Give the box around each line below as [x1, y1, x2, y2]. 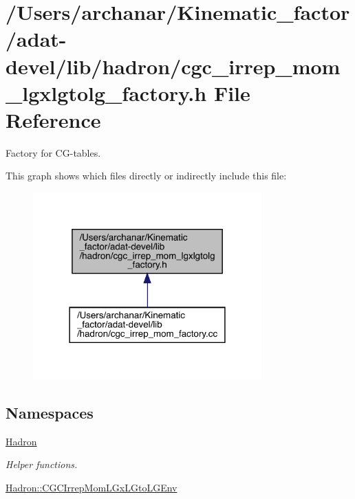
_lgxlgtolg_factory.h [6, 78, 207, 107]
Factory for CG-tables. [6, 145, 101, 159]
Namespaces [6, 401, 94, 423]
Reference [6, 105, 101, 133]
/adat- [6, 25, 67, 53]
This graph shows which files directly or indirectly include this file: [6, 168, 287, 183]
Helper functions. [6, 457, 78, 472]
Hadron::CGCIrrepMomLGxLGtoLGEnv [6, 480, 177, 494]
